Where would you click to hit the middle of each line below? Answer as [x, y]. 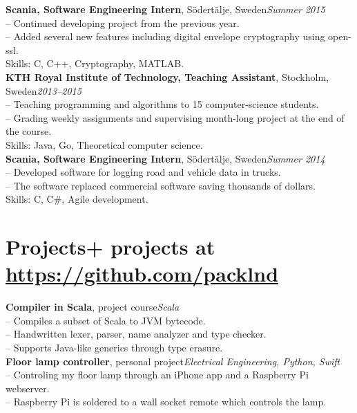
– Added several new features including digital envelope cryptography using [165, 36]
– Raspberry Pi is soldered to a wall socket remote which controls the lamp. [166, 402]
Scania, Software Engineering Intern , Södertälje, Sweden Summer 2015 [165, 9]
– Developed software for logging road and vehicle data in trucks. [143, 172]
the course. [29, 131]
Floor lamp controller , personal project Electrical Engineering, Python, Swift [173, 361]
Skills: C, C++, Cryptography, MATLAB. [95, 63]
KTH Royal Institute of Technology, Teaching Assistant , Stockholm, [167, 76]
